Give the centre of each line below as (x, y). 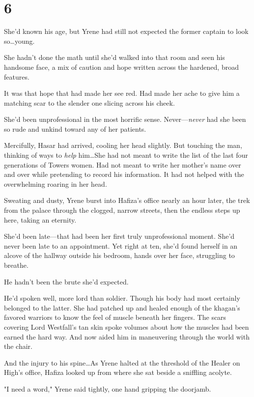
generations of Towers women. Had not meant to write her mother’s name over (123, 164)
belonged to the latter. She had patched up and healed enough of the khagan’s (122, 307)
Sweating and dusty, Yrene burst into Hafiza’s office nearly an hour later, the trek (127, 200)
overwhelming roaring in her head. (56, 184)
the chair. (18, 346)
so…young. (19, 41)
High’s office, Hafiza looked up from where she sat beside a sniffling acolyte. (118, 372)
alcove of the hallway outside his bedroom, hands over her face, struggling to (119, 255)
